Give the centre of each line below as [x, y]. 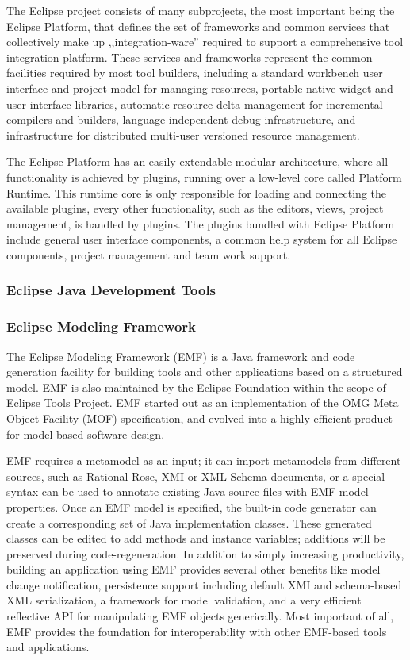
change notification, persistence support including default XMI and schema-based [204, 584]
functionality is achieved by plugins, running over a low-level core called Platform [204, 177]
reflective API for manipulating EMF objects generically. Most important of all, [200, 616]
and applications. [48, 647]
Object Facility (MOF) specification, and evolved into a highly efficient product [200, 418]
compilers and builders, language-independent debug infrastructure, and [181, 119]
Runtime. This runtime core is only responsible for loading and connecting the [197, 192]
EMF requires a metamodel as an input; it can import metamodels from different [204, 460]
